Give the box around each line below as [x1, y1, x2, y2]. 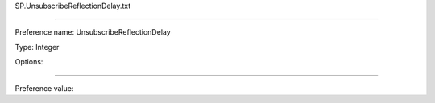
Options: [14, 57, 43, 67]
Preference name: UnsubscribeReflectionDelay [14, 27, 171, 37]
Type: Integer [14, 42, 60, 51]
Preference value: [14, 83, 74, 93]
